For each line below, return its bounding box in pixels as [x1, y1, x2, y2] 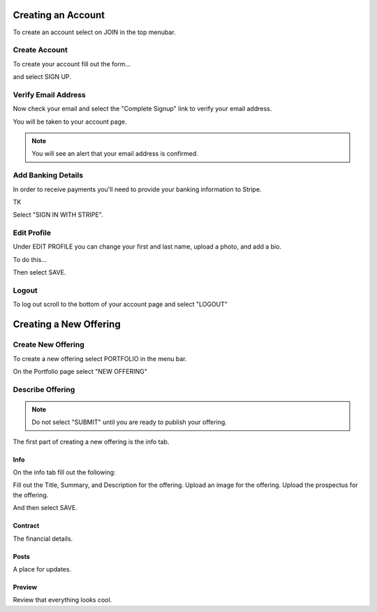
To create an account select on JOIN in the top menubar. [13, 28, 176, 36]
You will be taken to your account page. [13, 117, 127, 126]
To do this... [13, 255, 47, 263]
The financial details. [13, 534, 73, 543]
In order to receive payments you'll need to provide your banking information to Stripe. [13, 185, 262, 194]
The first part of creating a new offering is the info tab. [13, 437, 170, 446]
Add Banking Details [13, 170, 84, 180]
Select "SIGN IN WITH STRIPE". [13, 210, 104, 219]
